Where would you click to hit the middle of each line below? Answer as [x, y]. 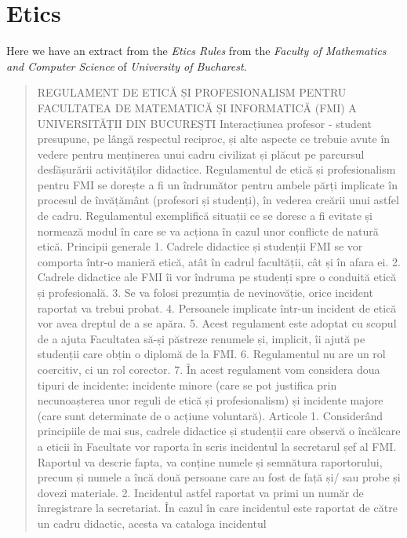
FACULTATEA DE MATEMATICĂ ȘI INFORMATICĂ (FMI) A [197, 107]
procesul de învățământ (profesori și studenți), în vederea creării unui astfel [218, 200]
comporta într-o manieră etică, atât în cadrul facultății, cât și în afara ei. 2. [219, 261]
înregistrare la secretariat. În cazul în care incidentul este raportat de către [217, 508]
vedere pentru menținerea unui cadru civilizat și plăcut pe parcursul [201, 154]
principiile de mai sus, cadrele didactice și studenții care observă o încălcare [219, 431]
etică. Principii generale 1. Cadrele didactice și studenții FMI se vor [200, 246]
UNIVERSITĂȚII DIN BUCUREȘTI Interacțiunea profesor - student [204, 123]
